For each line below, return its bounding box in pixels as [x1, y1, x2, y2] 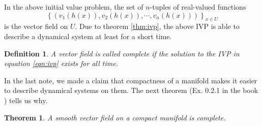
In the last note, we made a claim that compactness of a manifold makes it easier [4, 75, 257, 85]
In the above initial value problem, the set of [4, 2, 143, 12]
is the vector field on [4, 21, 68, 31]
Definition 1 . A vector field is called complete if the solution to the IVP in [4, 48, 240, 58]
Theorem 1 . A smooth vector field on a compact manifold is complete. [4, 112, 226, 122]
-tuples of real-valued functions [150, 2, 246, 12]
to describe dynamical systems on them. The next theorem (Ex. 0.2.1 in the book [4, 85, 258, 96]
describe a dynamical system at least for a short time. [4, 30, 172, 41]
